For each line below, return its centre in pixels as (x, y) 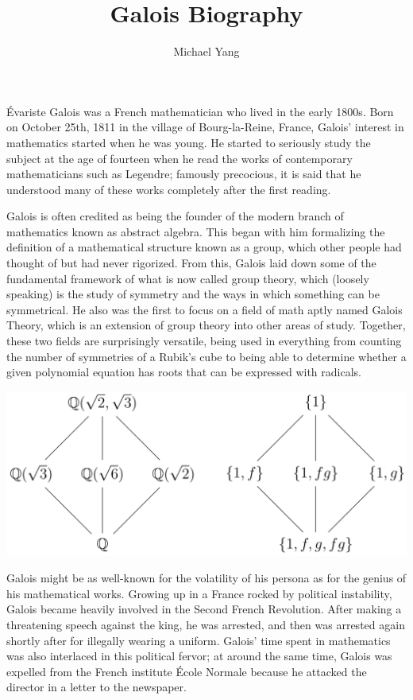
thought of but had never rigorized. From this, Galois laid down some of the (191, 263)
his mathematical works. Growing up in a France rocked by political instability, (199, 593)
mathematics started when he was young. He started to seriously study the (189, 142)
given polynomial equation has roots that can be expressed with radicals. (184, 372)
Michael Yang (206, 51)
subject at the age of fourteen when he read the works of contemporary (179, 158)
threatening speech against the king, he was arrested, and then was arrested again (206, 624)
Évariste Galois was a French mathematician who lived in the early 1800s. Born (200, 111)
